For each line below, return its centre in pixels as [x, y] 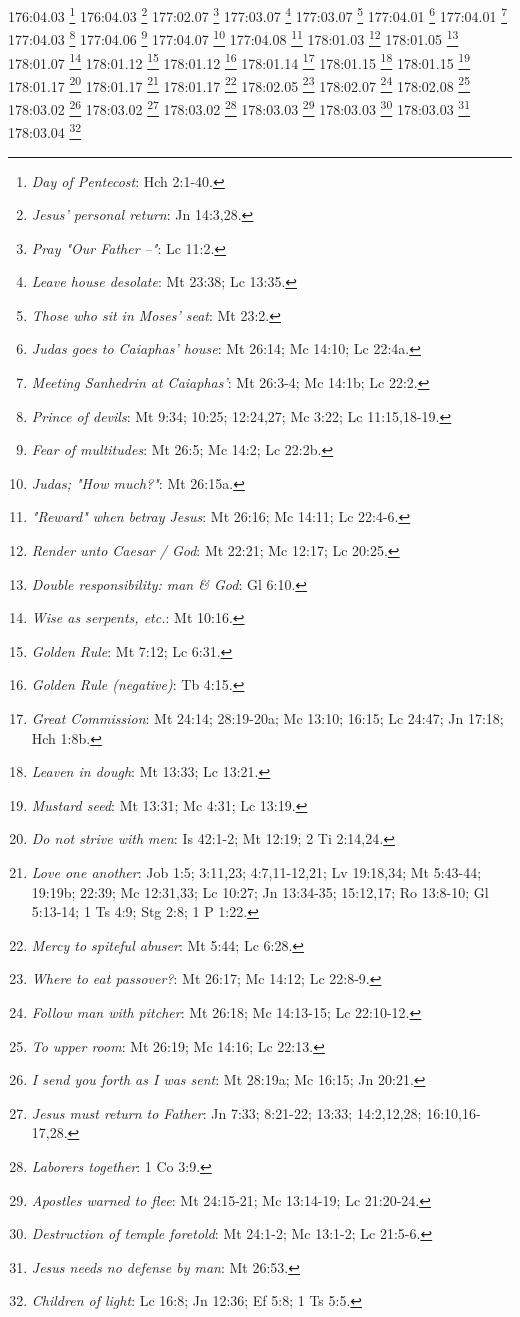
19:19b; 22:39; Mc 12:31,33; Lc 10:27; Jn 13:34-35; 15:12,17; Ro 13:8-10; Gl [260, 891]
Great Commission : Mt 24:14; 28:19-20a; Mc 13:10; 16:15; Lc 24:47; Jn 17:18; [267, 718]
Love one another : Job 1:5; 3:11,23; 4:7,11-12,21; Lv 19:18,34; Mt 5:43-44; [256, 871]
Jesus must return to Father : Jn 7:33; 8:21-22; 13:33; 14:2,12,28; [226, 1112]
